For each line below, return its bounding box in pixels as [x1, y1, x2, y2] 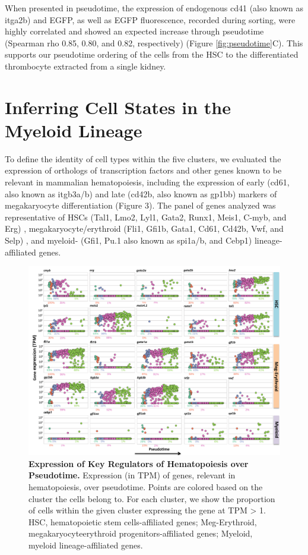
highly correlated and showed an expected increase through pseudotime [5, 25, 264, 37]
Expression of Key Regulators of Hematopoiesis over [28, 457, 249, 469]
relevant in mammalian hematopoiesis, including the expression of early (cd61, [5, 176, 290, 188]
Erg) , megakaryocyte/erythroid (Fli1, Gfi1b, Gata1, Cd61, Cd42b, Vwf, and [5, 222, 284, 235]
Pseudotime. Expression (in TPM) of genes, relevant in [28, 469, 236, 481]
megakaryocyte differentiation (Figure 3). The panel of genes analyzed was [5, 199, 276, 212]
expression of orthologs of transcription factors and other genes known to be [5, 164, 282, 176]
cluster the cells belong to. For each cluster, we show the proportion [28, 492, 275, 504]
